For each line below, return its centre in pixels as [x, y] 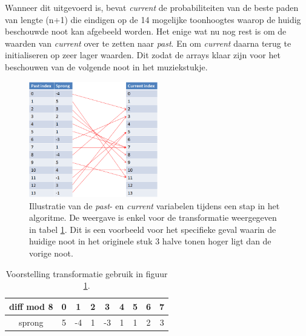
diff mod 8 [31, 306]
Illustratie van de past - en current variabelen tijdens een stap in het [155, 205]
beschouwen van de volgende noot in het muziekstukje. [106, 66]
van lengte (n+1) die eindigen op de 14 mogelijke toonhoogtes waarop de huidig [153, 19]
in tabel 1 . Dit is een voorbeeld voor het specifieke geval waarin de [153, 229]
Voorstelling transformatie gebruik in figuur [87, 273]
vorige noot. [51, 253]
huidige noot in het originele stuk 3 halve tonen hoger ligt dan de [150, 241]
